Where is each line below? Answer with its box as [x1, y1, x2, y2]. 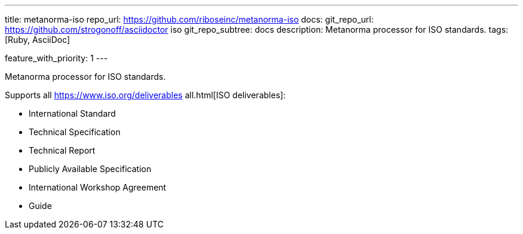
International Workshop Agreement [29, 182, 167, 192]
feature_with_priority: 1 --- [5, 53, 108, 63]
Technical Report [29, 145, 96, 155]
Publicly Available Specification [29, 164, 152, 174]
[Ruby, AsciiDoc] [5, 35, 70, 45]
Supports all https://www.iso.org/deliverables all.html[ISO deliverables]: [5, 90, 286, 100]
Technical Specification [29, 127, 121, 137]
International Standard [29, 108, 116, 118]
